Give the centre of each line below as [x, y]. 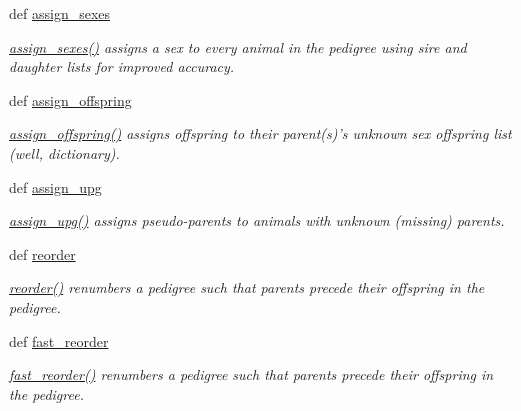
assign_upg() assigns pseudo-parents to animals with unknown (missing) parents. [257, 220]
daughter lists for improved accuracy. [122, 66]
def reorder [42, 253]
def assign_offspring [70, 99]
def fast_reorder [59, 340]
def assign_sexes [60, 13]
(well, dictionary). [64, 152]
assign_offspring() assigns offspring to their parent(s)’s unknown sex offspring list [260, 133]
